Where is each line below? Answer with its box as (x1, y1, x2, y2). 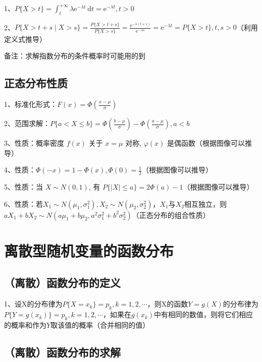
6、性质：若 (4, 198, 43, 209)
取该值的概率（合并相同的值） (50, 319, 150, 330)
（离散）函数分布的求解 (4, 344, 121, 359)
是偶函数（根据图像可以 (167, 138, 245, 148)
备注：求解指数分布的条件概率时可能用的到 (4, 50, 145, 61)
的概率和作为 (4, 319, 46, 330)
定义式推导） (4, 33, 46, 44)
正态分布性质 (4, 75, 68, 91)
